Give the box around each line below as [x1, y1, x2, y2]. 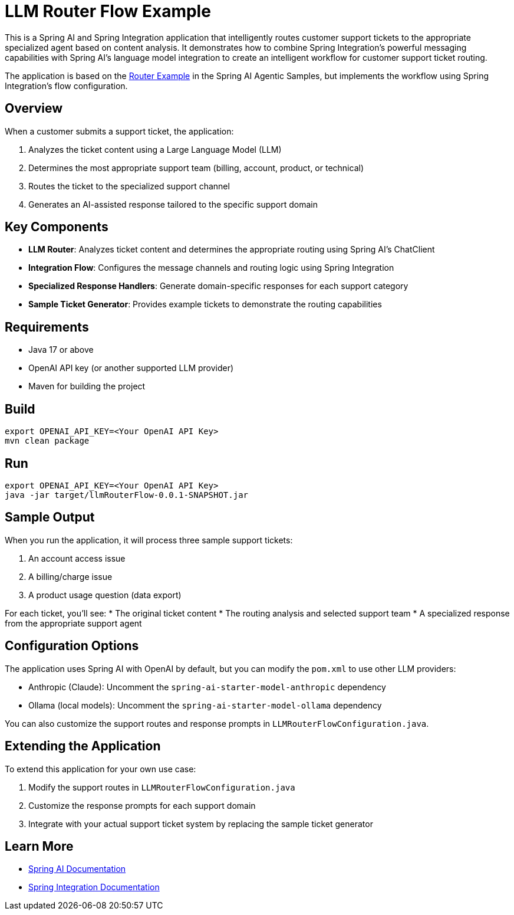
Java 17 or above [28, 345, 94, 355]
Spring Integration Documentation [28, 882, 160, 893]
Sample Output [5, 510, 95, 525]
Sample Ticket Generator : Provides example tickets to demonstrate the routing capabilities [28, 299, 382, 310]
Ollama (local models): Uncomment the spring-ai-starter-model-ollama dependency [28, 700, 382, 710]
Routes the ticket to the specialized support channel [28, 181, 230, 191]
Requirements [5, 319, 89, 334]
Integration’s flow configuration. [5, 80, 128, 91]
